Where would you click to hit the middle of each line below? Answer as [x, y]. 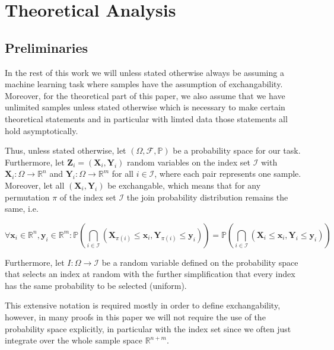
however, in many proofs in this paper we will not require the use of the [135, 317]
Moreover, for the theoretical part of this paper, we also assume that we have [145, 95]
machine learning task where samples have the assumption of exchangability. [144, 84]
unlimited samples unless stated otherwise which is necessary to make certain [145, 107]
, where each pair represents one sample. [228, 174]
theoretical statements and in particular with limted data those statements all [146, 118]
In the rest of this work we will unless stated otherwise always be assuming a [144, 72]
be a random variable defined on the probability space [200, 262]
